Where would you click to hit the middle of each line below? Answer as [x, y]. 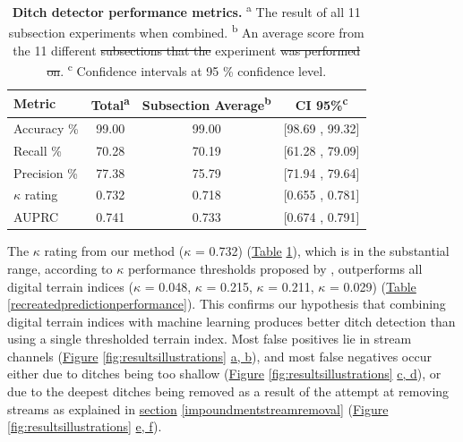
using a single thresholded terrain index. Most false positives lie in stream [210, 339]
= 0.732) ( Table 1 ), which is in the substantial [322, 251]
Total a [110, 103]
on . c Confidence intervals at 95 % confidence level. [187, 69]
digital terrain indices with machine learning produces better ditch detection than [231, 321]
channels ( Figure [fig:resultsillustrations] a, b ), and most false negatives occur [219, 356]
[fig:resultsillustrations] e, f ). [85, 426]
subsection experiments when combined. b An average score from [186, 31]
